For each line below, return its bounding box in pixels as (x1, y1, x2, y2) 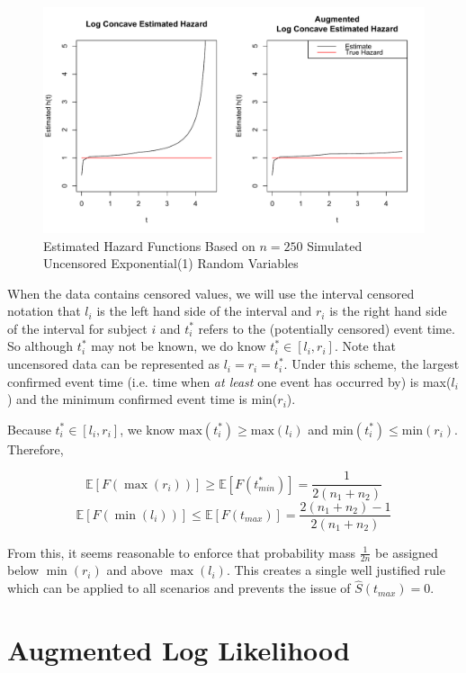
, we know (120, 419, 175, 438)
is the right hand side (329, 301, 447, 320)
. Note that (334, 336, 396, 355)
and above (106, 561, 163, 579)
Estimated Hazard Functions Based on (43, 236, 255, 255)
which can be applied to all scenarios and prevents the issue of (7, 579, 351, 597)
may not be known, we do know (91, 336, 266, 355)
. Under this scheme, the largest (283, 354, 460, 373)
